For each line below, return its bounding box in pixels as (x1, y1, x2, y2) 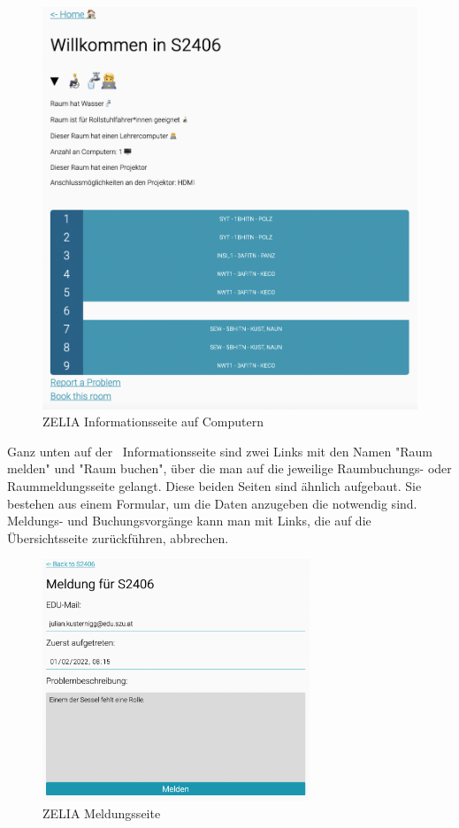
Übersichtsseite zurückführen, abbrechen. (7, 528, 229, 547)
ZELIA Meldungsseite (42, 803, 161, 822)
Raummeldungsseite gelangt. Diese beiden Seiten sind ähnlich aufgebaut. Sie (7, 477, 422, 494)
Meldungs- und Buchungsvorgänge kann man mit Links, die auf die (7, 511, 371, 530)
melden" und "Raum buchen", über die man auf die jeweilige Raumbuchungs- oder (7, 459, 452, 478)
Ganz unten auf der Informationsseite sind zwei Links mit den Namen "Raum (7, 441, 432, 460)
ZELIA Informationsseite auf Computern (42, 412, 264, 431)
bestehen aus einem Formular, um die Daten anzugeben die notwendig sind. (7, 494, 417, 512)
